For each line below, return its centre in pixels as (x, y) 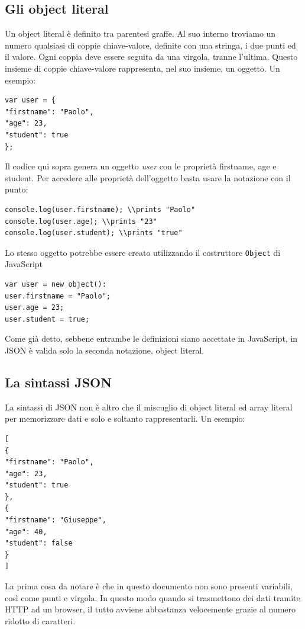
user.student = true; (47, 319)
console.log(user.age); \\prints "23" (81, 221)
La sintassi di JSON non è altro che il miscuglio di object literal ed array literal (149, 407)
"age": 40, (26, 532)
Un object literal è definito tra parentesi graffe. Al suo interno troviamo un (140, 33)
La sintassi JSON (59, 382)
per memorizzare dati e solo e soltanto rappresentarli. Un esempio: (125, 418)
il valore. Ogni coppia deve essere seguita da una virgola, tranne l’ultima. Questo (151, 57)
